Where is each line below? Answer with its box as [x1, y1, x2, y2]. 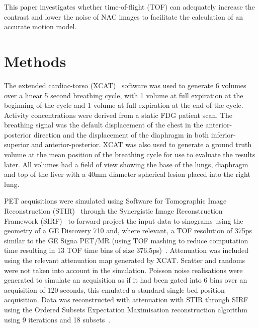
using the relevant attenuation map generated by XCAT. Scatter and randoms [4, 255, 245, 265]
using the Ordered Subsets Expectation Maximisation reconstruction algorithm [4, 304, 247, 314]
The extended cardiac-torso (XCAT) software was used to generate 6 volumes [4, 80, 246, 90]
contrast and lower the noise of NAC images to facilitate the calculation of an [4, 11, 243, 22]
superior [4, 139, 29, 150]
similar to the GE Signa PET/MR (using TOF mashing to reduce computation [4, 235, 248, 245]
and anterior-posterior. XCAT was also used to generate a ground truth [31, 139, 252, 150]
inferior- [211, 129, 236, 140]
